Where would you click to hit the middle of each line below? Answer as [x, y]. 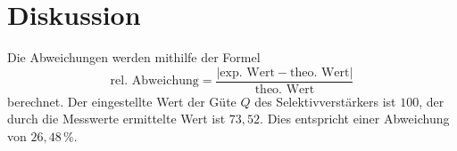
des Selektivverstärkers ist [325, 101]
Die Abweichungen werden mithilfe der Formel [134, 57]
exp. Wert [247, 72]
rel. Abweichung [154, 81]
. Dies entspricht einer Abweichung [355, 119]
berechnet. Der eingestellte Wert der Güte [122, 101]
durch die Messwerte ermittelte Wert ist [116, 119]
